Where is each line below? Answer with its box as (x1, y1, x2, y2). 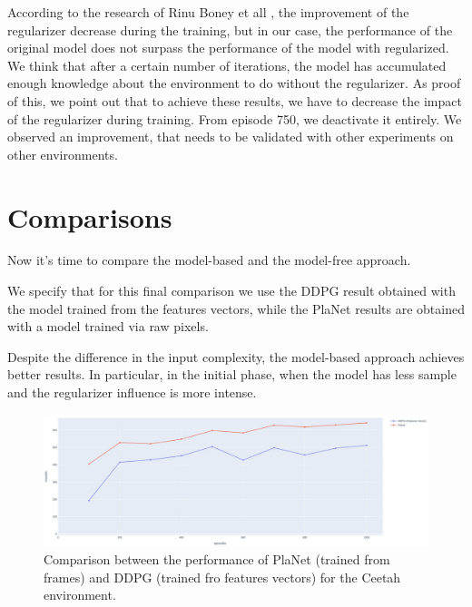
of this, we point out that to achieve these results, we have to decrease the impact (7, 91, 462, 110)
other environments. (7, 144, 118, 163)
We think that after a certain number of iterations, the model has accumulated (7, 55, 447, 74)
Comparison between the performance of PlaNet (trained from (44, 549, 390, 568)
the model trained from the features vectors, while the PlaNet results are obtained (7, 299, 465, 318)
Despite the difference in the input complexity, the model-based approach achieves (7, 347, 465, 366)
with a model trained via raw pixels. (7, 317, 209, 336)
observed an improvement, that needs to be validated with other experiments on (7, 127, 454, 146)
